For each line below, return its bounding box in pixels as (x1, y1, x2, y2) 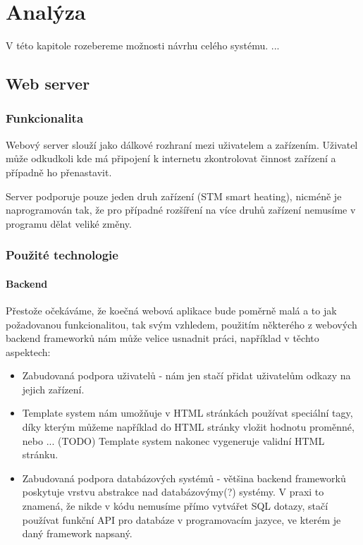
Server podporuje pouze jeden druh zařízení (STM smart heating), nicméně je (6, 188, 342, 203)
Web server (6, 73, 90, 94)
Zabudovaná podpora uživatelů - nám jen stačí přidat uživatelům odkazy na (22, 368, 351, 383)
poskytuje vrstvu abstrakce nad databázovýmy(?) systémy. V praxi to (22, 484, 324, 499)
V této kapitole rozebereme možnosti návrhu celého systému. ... (6, 38, 280, 53)
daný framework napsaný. (22, 526, 133, 541)
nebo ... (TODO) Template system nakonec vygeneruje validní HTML (22, 433, 325, 448)
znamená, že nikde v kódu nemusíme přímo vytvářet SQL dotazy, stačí (22, 498, 328, 513)
